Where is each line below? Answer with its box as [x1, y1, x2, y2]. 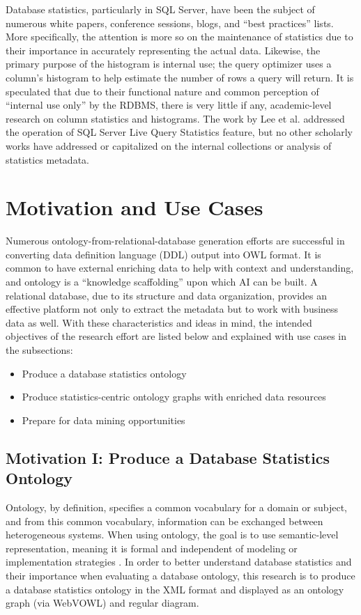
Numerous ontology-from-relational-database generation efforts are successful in [6, 233, 345, 248]
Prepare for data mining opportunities [22, 412, 185, 427]
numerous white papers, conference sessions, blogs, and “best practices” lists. [6, 15, 334, 30]
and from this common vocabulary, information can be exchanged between [6, 513, 323, 528]
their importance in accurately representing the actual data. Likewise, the [6, 42, 321, 57]
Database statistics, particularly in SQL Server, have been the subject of [6, 2, 315, 16]
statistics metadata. [6, 152, 89, 166]
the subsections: [6, 343, 73, 357]
